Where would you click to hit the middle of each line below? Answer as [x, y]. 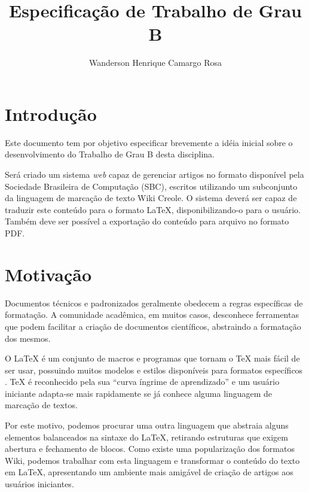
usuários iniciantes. [39, 484]
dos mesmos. [28, 338]
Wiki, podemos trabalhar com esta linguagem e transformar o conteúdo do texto [152, 460]
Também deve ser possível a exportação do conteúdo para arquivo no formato [147, 221]
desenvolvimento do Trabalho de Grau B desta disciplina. [110, 154]
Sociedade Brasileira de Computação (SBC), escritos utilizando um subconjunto [151, 186]
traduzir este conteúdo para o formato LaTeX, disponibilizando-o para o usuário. [153, 209]
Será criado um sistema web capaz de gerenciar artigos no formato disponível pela [154, 174]
